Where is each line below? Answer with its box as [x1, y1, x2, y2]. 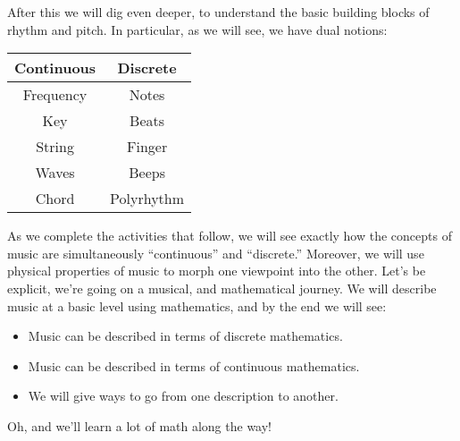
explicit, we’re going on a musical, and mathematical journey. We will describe [7, 278, 437, 297]
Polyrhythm [110, 188, 185, 209]
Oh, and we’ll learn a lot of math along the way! [7, 416, 272, 435]
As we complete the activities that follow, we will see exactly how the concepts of [7, 226, 452, 245]
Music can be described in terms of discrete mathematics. [28, 327, 343, 345]
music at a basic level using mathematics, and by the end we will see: [7, 296, 387, 315]
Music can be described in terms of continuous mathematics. [28, 356, 360, 375]
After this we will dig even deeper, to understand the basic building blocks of [7, 3, 430, 21]
